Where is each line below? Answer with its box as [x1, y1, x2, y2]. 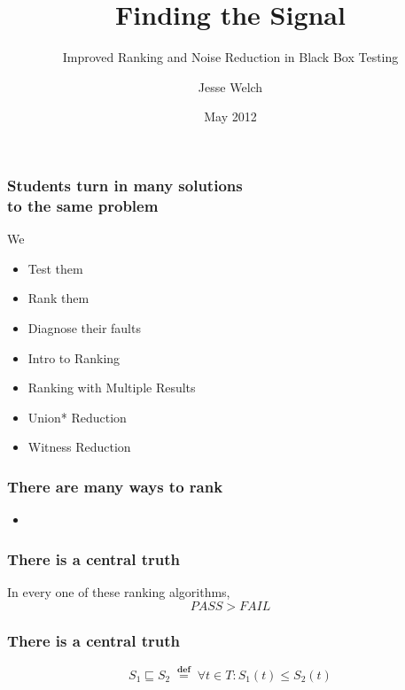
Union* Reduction [27, 407, 127, 426]
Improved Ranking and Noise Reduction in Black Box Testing [62, 48, 399, 66]
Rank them [27, 289, 90, 307]
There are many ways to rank [7, 475, 223, 497]
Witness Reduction [27, 438, 131, 456]
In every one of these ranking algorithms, [7, 582, 230, 601]
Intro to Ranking [27, 348, 121, 367]
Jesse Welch [198, 77, 263, 96]
